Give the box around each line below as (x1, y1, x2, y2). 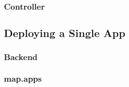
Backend (4, 50, 38, 62)
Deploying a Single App (4, 25, 126, 40)
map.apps (4, 73, 42, 85)
